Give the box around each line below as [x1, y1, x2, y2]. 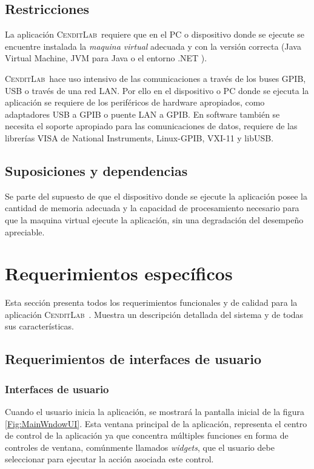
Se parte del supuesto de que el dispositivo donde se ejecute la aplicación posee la [5, 189, 308, 202]
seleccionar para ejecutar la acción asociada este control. [5, 453, 214, 465]
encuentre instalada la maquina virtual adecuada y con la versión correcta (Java [5, 39, 301, 52]
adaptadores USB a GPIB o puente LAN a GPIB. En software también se [5, 107, 280, 120]
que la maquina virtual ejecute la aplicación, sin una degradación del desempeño [5, 213, 304, 226]
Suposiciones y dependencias [5, 161, 188, 180]
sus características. [5, 320, 74, 332]
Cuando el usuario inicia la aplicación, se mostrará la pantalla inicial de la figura [5, 405, 304, 418]
